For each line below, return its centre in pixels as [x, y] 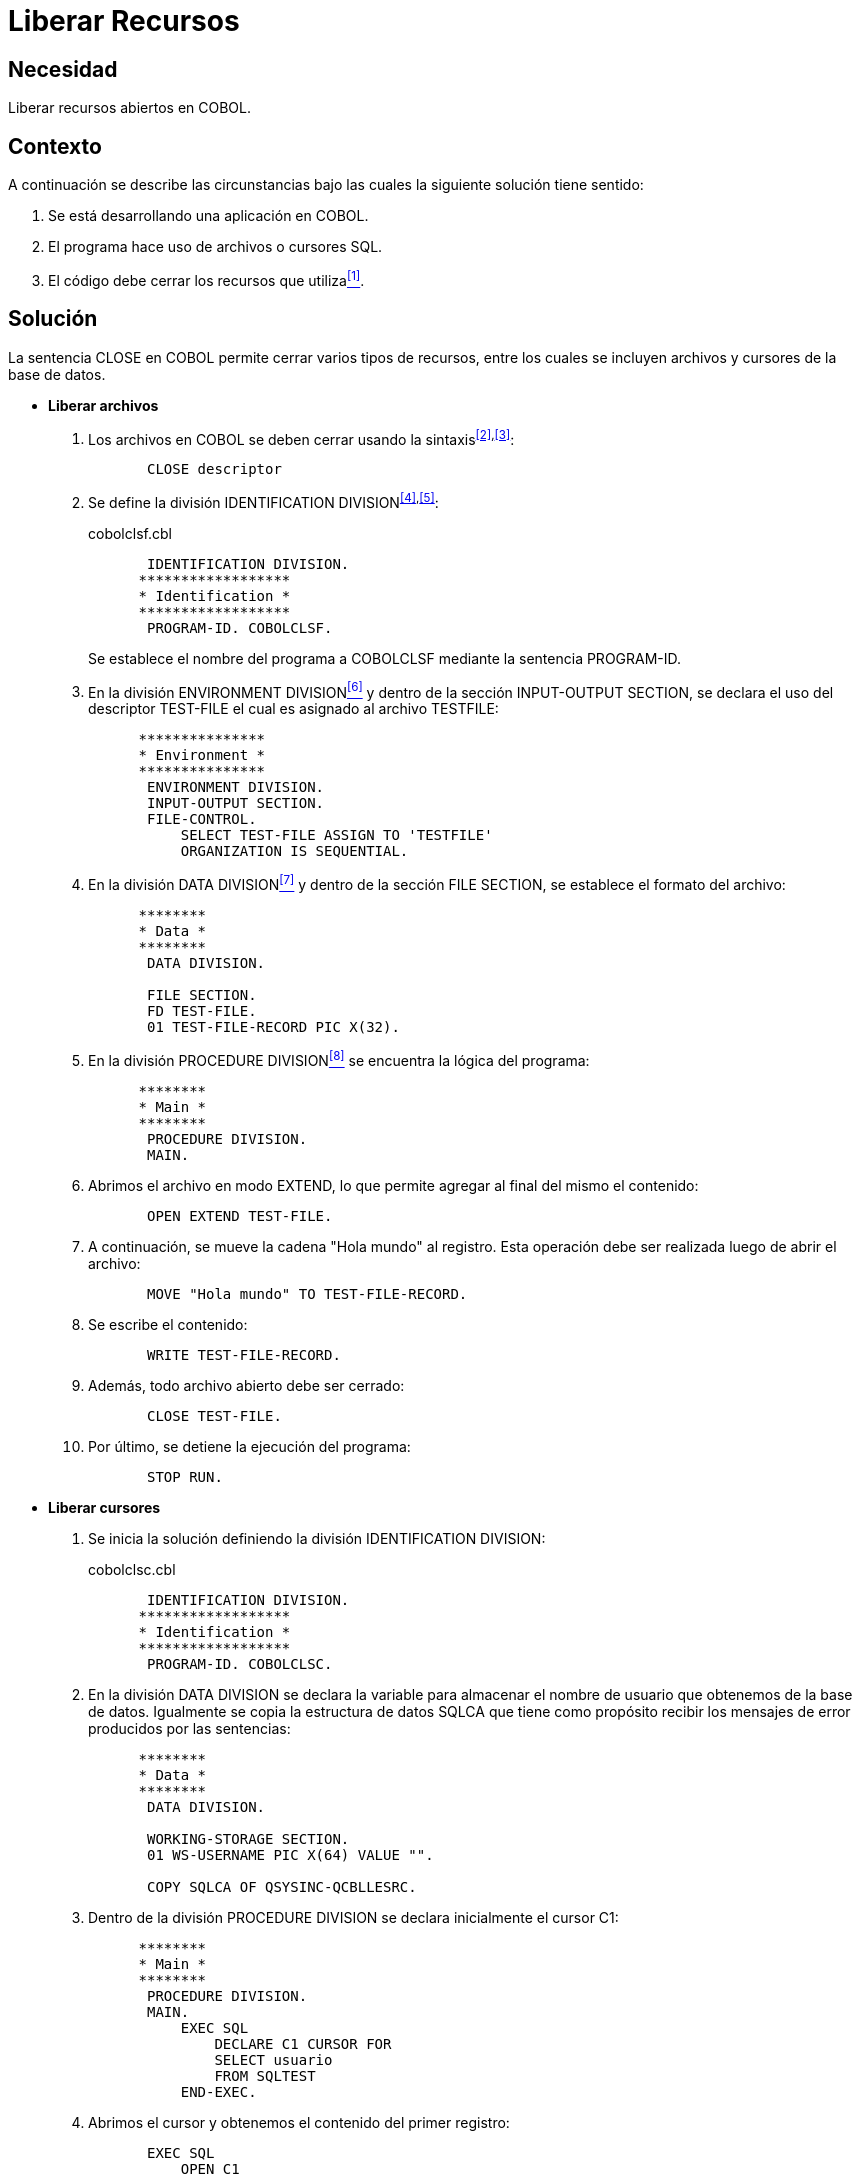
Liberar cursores [104, 1507]
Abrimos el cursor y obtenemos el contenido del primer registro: [299, 2122]
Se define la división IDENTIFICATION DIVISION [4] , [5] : [263, 501]
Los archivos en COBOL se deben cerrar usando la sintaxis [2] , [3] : [301, 437]
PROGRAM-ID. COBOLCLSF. [240, 627]
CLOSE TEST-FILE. [214, 1415]
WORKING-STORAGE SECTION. [248, 1838]
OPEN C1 [210, 2168]
